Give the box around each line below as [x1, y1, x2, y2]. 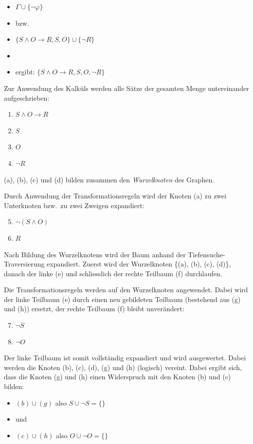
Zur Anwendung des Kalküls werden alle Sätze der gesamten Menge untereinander [4, 83, 249, 93]
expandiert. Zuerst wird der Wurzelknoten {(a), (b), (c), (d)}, [47, 259, 231, 269]
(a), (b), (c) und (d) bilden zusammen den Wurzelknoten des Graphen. [4, 174, 215, 184]
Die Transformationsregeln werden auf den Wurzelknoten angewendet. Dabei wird [4, 284, 248, 295]
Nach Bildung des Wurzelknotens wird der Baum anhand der [4, 249, 186, 259]
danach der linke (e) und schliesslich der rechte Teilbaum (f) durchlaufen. [4, 268, 222, 278]
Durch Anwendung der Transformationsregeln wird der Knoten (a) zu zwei [4, 191, 227, 201]
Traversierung [4, 259, 45, 269]
